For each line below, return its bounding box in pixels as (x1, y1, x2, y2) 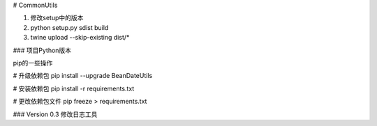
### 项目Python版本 (13, 46, 72, 54)
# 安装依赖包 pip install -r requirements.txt (13, 84, 135, 93)
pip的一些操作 (13, 58, 53, 67)
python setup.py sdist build (30, 23, 109, 31)
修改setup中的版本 (30, 14, 84, 22)
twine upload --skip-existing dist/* (30, 33, 130, 42)
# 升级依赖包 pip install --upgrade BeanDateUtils (13, 72, 153, 80)
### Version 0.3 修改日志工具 (13, 110, 98, 118)
